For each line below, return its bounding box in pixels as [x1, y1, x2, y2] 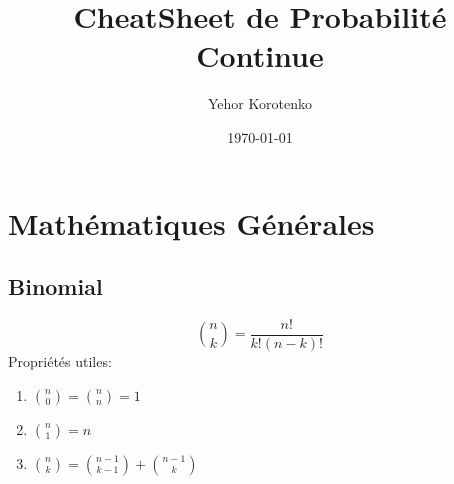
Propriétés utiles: [8, 350, 112, 371]
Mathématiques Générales [8, 202, 375, 243]
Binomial [8, 271, 103, 302]
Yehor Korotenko [208, 93, 312, 114]
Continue [196, 35, 324, 76]
